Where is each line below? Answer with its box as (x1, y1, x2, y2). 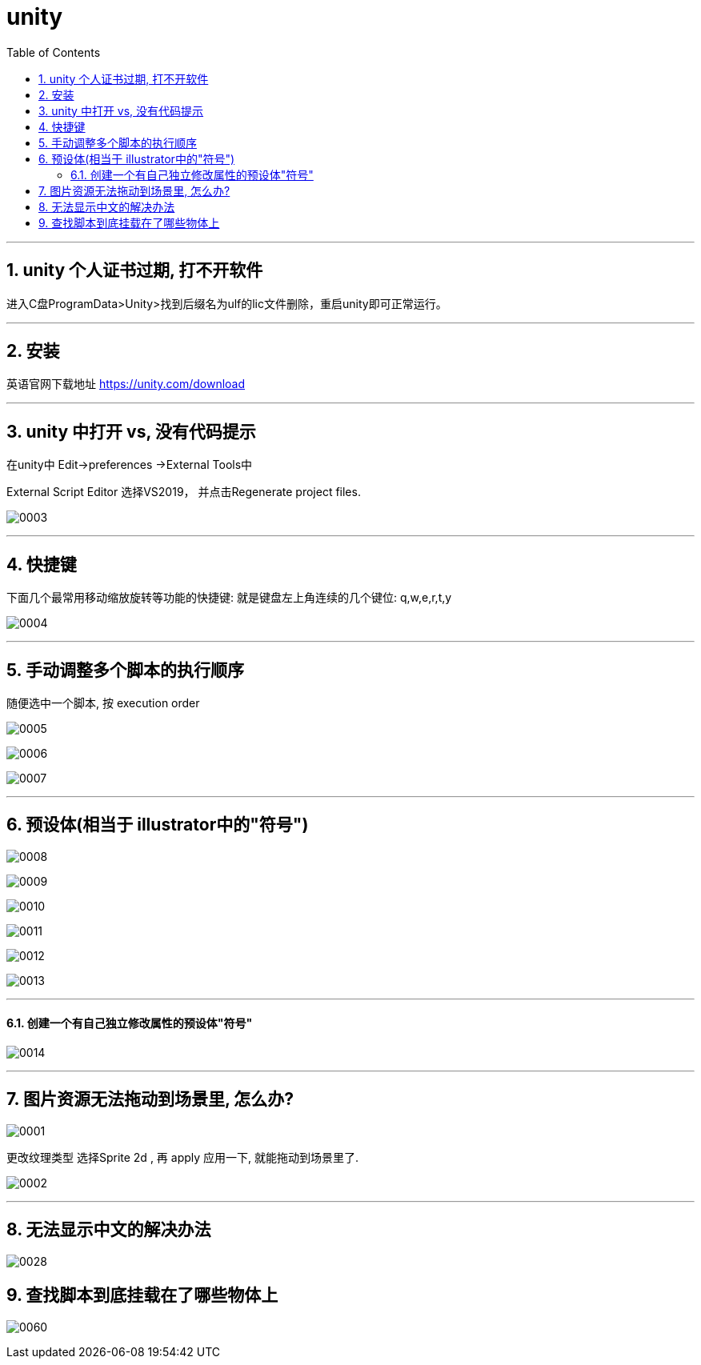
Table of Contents (6, 45, 101, 59)
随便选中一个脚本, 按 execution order (6, 695, 200, 710)
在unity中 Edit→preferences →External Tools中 (6, 458, 253, 472)
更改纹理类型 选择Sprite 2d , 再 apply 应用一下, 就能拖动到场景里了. (6, 1150, 359, 1164)
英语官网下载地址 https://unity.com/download (6, 377, 246, 391)
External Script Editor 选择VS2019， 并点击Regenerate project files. (6, 485, 361, 499)
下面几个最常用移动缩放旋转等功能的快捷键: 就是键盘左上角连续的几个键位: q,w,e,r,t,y (6, 590, 452, 605)
